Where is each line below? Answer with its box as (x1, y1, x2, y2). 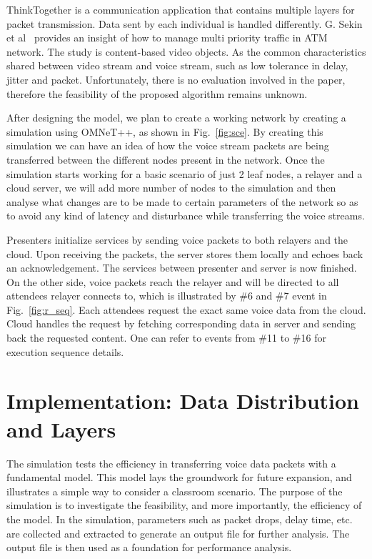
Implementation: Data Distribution (6, 386, 359, 415)
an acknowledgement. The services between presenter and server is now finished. (6, 260, 357, 275)
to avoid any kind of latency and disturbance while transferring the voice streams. (6, 208, 365, 223)
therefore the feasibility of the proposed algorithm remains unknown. (6, 86, 308, 101)
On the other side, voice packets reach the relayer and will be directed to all (6, 274, 339, 289)
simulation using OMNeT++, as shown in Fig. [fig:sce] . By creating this (6, 124, 323, 139)
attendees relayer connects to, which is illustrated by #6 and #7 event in (6, 288, 327, 303)
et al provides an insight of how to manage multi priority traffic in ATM (6, 30, 328, 45)
